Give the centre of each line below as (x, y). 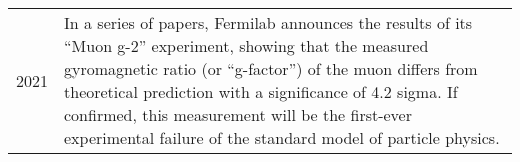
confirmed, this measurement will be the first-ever (238, 114)
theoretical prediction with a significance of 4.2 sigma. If (261, 91)
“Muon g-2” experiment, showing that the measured (246, 45)
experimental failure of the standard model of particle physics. (282, 137)
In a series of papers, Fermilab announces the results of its (268, 22)
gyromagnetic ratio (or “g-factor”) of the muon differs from (271, 68)
